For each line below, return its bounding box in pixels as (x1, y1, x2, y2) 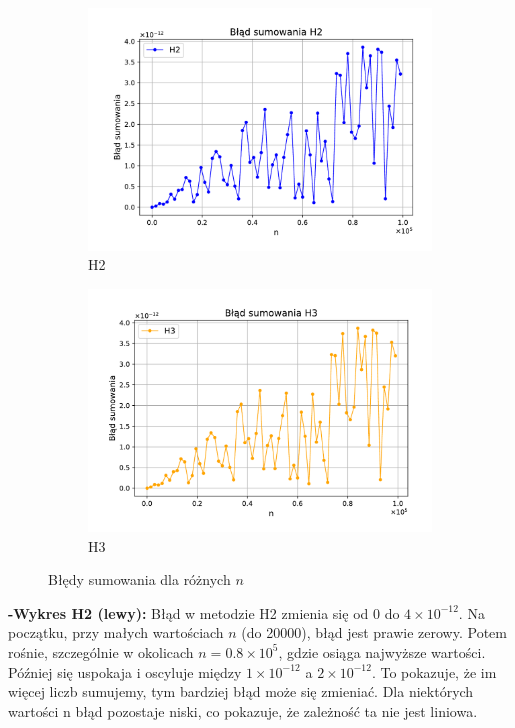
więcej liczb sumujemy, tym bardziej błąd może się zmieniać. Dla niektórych (8, 681, 474, 702)
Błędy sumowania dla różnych (48, 569, 231, 590)
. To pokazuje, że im (371, 661, 497, 682)
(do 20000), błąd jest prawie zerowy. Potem (241, 622, 507, 643)
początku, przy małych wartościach (8, 622, 224, 643)
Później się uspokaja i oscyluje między (8, 661, 242, 682)
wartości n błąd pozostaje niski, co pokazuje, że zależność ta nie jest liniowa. (8, 700, 478, 721)
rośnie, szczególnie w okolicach (8, 641, 194, 662)
